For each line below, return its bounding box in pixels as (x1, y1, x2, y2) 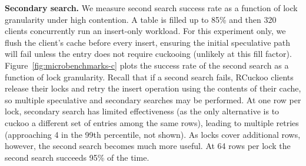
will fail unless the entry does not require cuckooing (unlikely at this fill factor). (5, 48, 292, 60)
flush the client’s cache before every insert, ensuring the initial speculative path (5, 36, 291, 48)
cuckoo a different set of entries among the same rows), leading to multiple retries (5, 116, 299, 128)
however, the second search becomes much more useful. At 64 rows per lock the (5, 140, 291, 152)
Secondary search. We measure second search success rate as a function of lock (5, 2, 298, 13)
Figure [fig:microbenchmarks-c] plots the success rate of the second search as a (5, 59, 289, 71)
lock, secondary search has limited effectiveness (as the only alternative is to (5, 105, 280, 117)
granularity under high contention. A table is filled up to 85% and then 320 (5, 13, 277, 25)
